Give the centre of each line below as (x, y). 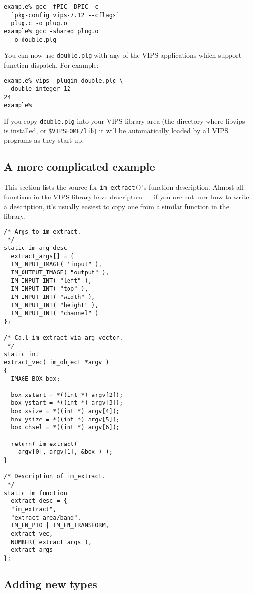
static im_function (35, 493)
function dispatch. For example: (51, 64)
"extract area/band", (46, 517)
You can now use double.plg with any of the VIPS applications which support (123, 55)
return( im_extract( (44, 444)
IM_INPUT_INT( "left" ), (51, 281)
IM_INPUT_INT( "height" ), (55, 305)
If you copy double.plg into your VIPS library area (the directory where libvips (125, 121)
